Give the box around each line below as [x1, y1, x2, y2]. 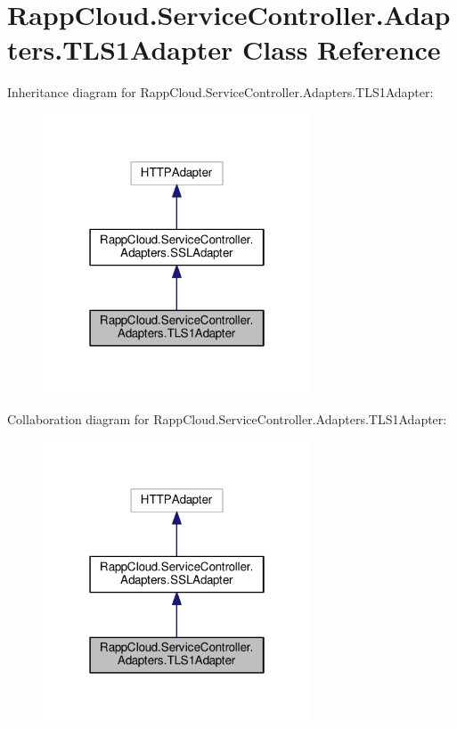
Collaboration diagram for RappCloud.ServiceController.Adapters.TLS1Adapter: [7, 410, 447, 429]
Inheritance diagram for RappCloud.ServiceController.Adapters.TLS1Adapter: [7, 83, 434, 102]
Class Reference [242, 31, 441, 68]
